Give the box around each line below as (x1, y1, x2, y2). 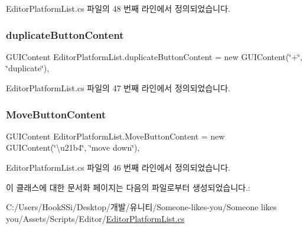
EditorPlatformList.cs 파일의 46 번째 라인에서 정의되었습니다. (6, 161, 230, 173)
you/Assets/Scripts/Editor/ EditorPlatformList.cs (6, 212, 185, 224)
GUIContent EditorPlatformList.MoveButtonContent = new (6, 130, 225, 142)
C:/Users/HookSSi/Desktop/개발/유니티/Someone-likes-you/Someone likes (6, 201, 277, 213)
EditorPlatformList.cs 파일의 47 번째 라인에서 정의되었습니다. (6, 82, 230, 94)
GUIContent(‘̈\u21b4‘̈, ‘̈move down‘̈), (6, 141, 140, 154)
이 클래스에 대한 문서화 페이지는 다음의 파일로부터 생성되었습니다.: (6, 181, 250, 193)
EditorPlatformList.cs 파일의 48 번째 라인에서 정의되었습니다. (6, 2, 230, 14)
